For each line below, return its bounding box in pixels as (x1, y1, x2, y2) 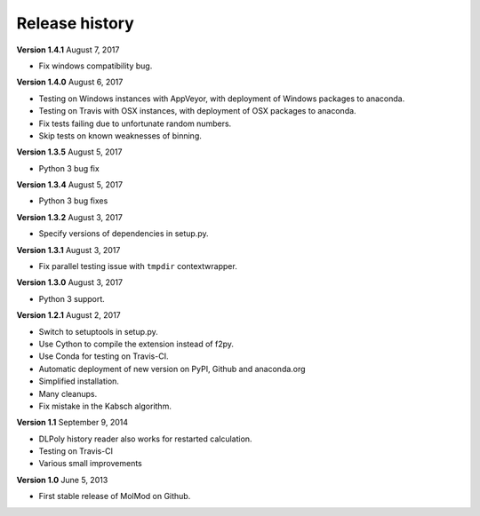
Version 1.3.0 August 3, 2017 (16, 277, 124, 288)
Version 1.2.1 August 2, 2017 (16, 310, 122, 321)
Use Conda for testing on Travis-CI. (38, 351, 169, 361)
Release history (16, 13, 135, 33)
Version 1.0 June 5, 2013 (16, 474, 108, 485)
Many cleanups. (38, 388, 98, 399)
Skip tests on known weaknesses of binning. (38, 130, 202, 141)
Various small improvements (38, 458, 142, 469)
